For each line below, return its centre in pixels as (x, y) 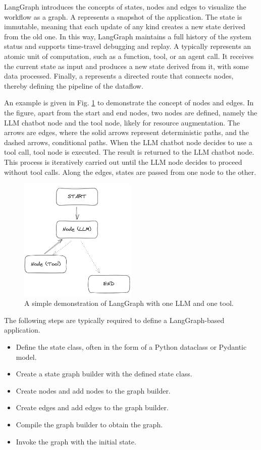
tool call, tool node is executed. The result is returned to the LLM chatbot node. (129, 152)
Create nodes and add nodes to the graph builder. (93, 390)
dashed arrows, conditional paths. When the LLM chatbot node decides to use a (128, 142)
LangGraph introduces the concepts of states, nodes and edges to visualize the (125, 7)
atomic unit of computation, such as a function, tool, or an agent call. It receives (129, 56)
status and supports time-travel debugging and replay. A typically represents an (128, 46)
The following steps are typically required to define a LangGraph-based (114, 320)
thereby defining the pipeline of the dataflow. (74, 85)
